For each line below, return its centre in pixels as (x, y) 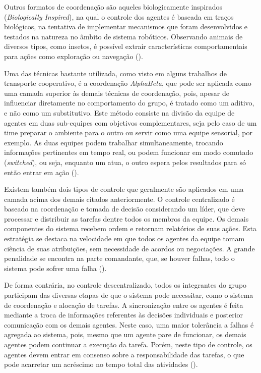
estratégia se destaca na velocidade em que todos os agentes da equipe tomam (124, 238)
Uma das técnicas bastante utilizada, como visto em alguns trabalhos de (115, 73)
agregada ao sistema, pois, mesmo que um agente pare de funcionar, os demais (125, 334)
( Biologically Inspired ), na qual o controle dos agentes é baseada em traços (119, 16)
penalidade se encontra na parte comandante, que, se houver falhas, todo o (119, 258)
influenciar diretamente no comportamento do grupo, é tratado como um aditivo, (129, 103)
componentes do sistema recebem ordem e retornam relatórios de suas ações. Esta (130, 228)
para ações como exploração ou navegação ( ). (74, 56)
